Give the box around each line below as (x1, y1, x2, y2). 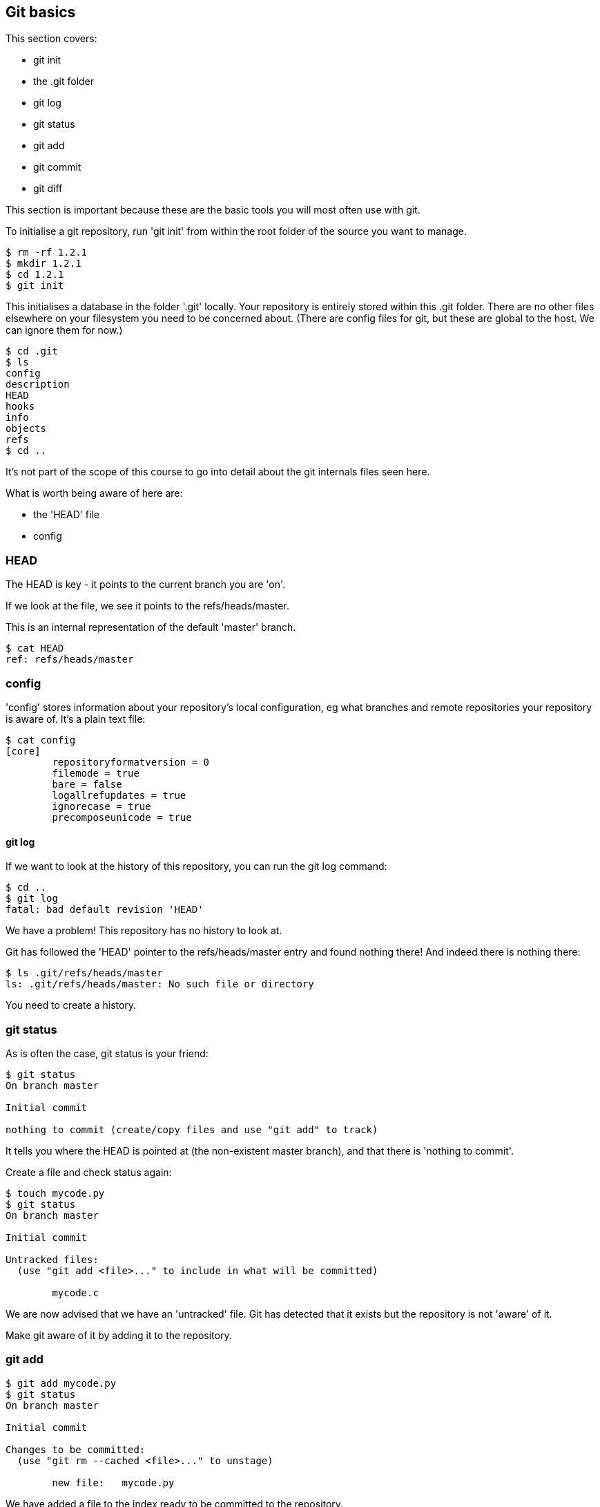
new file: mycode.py (52, 1477, 175, 1488)
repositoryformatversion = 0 (52, 756, 210, 768)
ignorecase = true (52, 800, 151, 812)
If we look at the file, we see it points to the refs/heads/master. (6, 600, 289, 612)
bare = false (52, 778, 122, 790)
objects (6, 423, 47, 435)
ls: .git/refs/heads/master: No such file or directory (6, 978, 314, 990)
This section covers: (6, 32, 97, 45)
